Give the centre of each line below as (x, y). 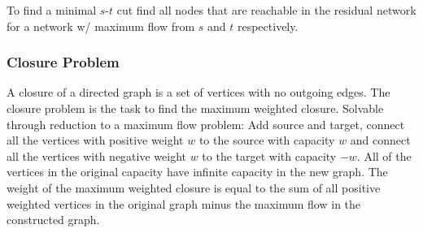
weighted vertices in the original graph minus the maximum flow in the (184, 203)
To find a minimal (52, 10)
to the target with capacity (269, 155)
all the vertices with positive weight (95, 140)
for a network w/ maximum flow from (101, 26)
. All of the (384, 155)
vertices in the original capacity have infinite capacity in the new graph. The (197, 172)
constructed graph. (53, 220)
